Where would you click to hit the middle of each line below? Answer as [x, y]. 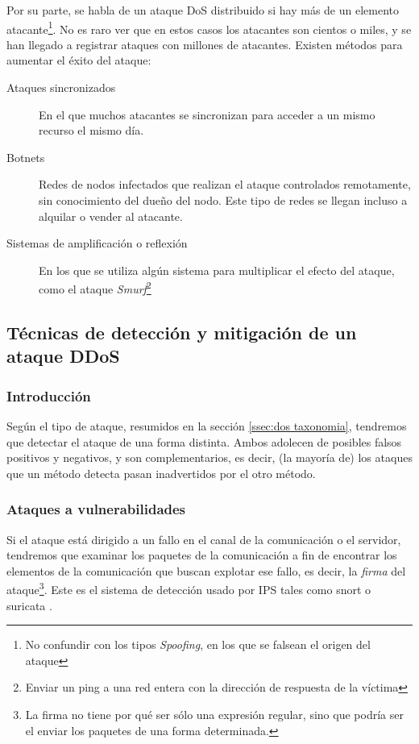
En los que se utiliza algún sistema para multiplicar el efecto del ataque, [217, 270]
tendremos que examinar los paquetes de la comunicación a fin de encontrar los [202, 555]
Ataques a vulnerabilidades [96, 509]
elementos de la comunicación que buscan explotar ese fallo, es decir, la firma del [206, 570]
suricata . [29, 605]
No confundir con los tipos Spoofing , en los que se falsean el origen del [198, 644]
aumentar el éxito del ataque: [79, 60]
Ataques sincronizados [61, 87]
